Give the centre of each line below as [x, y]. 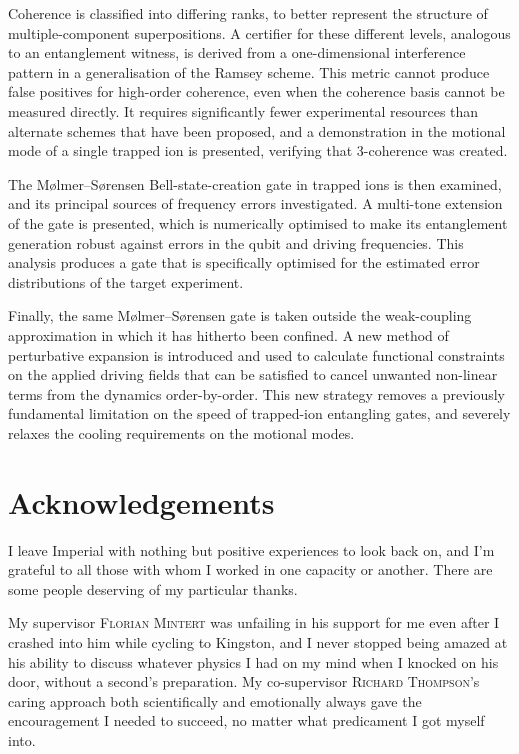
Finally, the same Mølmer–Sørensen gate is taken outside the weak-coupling [240, 315]
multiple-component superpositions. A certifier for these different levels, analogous [259, 32]
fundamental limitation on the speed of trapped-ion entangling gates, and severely [259, 413]
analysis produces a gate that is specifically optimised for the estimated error [244, 262]
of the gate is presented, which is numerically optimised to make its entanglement [258, 222]
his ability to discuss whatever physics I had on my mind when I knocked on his [253, 661]
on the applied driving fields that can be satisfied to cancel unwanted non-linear [253, 374]
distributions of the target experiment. [126, 281]
